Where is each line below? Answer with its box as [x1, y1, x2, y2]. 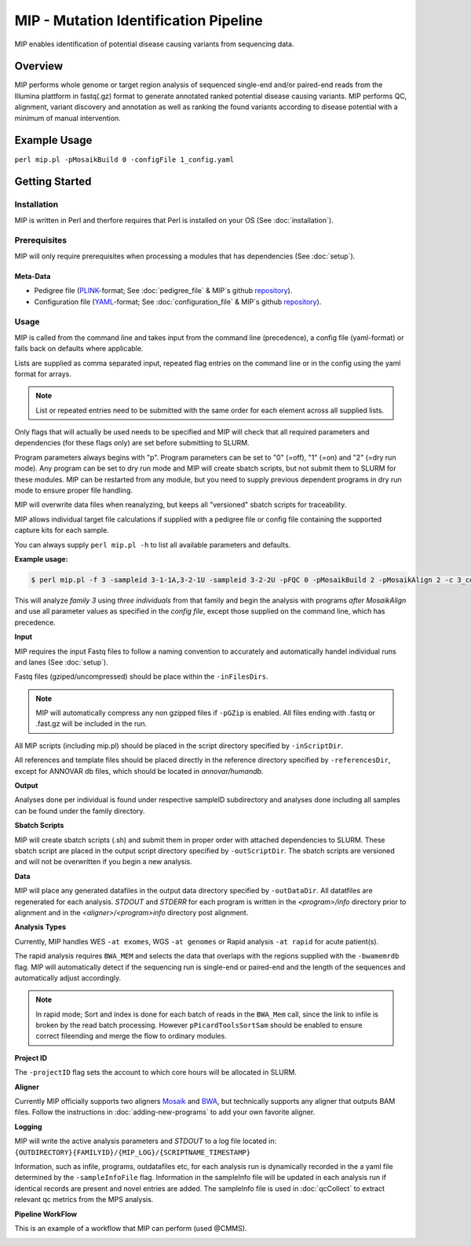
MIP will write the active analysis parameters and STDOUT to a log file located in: [14, 1136, 277, 1146]
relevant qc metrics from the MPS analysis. [14, 1195, 154, 1204]
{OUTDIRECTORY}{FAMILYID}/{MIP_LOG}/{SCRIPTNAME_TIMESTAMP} [14, 1148, 251, 1156]
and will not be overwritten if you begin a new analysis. [14, 857, 192, 867]
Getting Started [14, 175, 92, 189]
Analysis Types [14, 922, 67, 932]
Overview [14, 60, 64, 73]
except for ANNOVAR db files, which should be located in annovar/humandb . [14, 766, 264, 775]
